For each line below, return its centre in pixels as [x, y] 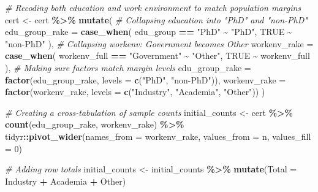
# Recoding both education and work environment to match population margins [153, 7]
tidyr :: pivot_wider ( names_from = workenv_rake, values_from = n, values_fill [158, 136]
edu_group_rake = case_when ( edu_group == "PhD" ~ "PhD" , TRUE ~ [149, 32]
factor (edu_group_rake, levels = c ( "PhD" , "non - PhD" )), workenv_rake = [146, 79]
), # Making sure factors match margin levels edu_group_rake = [128, 67]
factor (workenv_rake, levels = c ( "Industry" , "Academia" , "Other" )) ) [135, 92]
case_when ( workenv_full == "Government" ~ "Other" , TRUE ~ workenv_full [157, 56]
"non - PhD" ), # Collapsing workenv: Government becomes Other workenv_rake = [159, 43]
